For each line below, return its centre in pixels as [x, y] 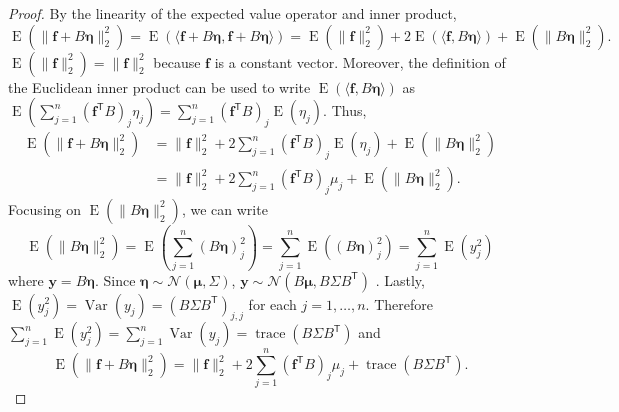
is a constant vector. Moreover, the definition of [360, 61]
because [177, 61]
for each [272, 303]
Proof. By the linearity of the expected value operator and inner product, [232, 13]
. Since [115, 279]
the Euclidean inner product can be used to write [159, 86]
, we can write [224, 208]
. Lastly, [400, 279]
